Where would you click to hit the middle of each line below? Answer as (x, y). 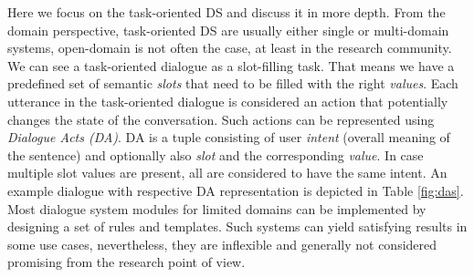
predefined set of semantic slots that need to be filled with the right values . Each (233, 83)
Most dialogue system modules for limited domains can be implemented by (217, 208)
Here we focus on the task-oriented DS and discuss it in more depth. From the (226, 12)
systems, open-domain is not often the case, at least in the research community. (230, 48)
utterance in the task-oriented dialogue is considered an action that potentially (228, 101)
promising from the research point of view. (126, 262)
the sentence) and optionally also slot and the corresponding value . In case (216, 154)
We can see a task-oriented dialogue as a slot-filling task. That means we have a (231, 65)
